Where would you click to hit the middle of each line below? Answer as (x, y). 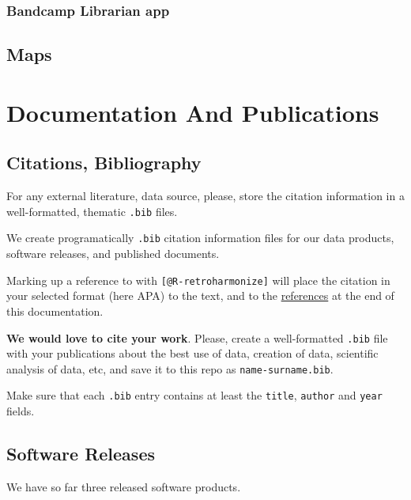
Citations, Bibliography (104, 163)
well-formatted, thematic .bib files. (92, 211)
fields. (21, 411)
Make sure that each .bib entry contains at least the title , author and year (194, 395)
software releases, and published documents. (113, 254)
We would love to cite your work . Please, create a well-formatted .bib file (197, 337)
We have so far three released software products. (124, 486)
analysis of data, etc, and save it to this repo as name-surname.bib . (170, 368)
